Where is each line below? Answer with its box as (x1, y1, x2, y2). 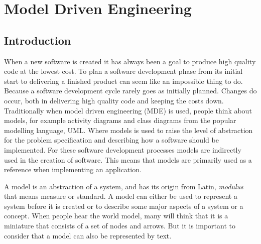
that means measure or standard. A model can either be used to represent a (4, 191, 237, 201)
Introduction (4, 32, 71, 48)
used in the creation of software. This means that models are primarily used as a (4, 154, 252, 165)
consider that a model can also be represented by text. (4, 230, 172, 240)
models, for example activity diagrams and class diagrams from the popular (4, 115, 236, 126)
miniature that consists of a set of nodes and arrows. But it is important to (4, 220, 235, 231)
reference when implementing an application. (4, 164, 142, 175)
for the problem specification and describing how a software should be (4, 135, 219, 145)
